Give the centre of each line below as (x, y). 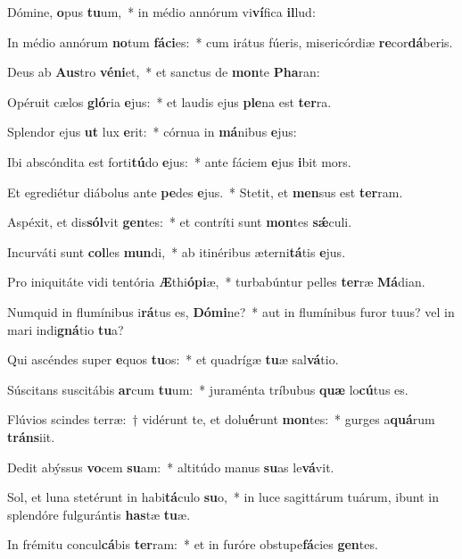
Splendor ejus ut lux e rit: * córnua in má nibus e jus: (152, 132)
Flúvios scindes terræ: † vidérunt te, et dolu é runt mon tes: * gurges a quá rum (221, 419)
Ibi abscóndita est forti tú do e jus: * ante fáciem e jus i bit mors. (179, 161)
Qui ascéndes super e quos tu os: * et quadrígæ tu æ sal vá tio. (173, 359)
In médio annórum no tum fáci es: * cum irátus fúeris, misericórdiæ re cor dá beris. (230, 42)
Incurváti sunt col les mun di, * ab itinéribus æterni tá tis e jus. (177, 251)
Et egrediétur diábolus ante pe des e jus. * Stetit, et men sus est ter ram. (205, 192)
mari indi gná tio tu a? (66, 329)
